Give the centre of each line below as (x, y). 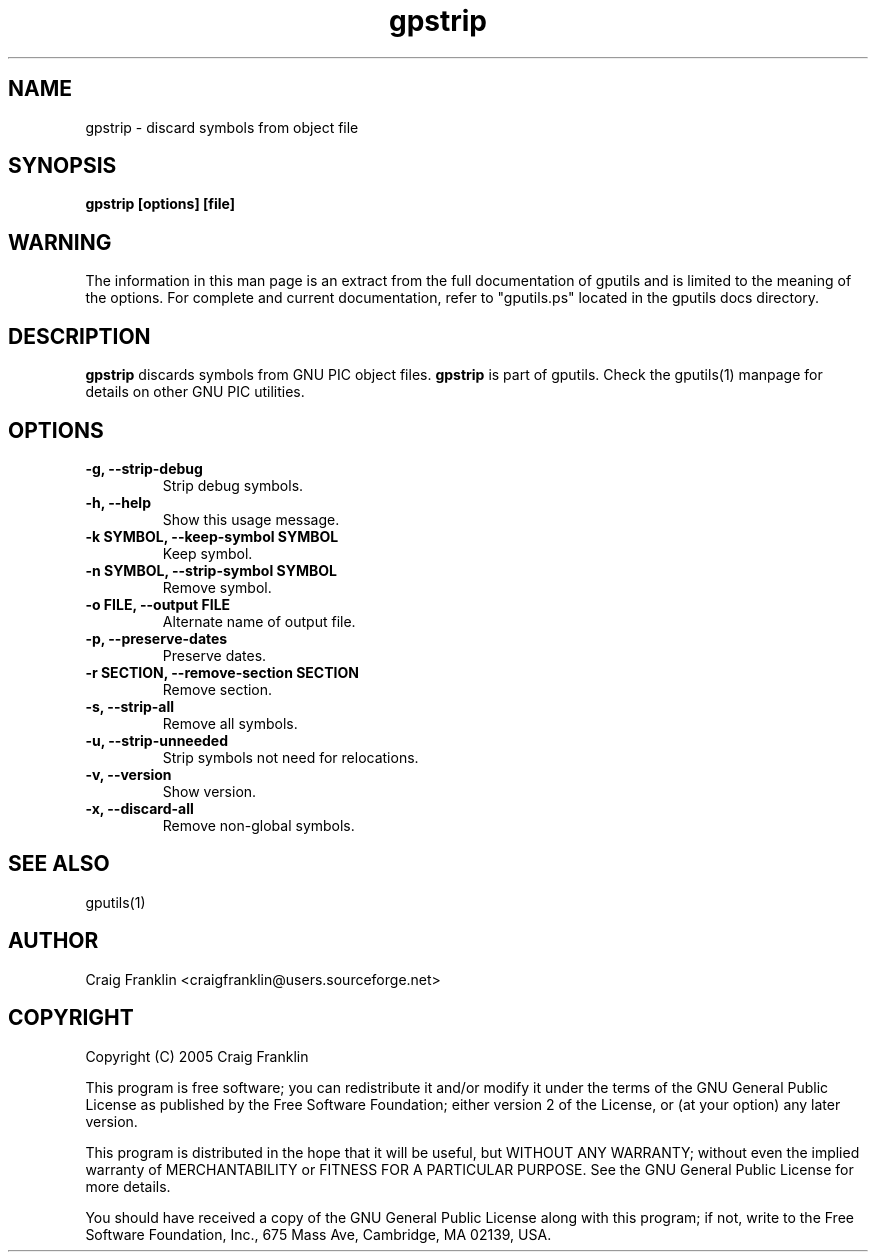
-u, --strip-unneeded (157, 740)
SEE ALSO (59, 864)
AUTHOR (53, 941)
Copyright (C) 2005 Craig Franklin (197, 1056)
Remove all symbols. (230, 723)
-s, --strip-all (130, 706)
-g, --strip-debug (144, 468)
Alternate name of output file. (259, 621)
